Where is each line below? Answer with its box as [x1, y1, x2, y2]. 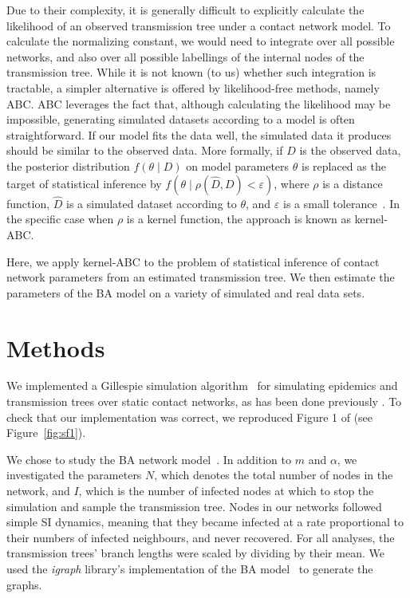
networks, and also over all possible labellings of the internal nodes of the [6, 48, 365, 65]
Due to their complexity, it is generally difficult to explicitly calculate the [6, 2, 365, 18]
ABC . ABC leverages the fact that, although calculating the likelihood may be [6, 95, 391, 112]
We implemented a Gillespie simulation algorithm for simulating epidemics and [6, 377, 398, 394]
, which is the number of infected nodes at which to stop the [78, 482, 374, 498]
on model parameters [186, 157, 290, 174]
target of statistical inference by [6, 175, 162, 191]
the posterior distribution [6, 157, 130, 174]
